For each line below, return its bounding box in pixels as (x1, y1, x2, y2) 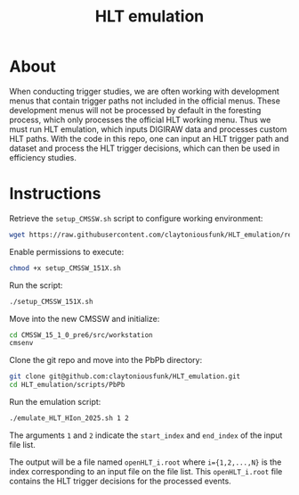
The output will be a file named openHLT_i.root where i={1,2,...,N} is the (9, 457, 282, 467)
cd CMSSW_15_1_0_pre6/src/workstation (9, 330, 153, 340)
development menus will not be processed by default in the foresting (9, 104, 262, 115)
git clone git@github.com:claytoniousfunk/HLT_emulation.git (9, 372, 241, 381)
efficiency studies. (9, 152, 77, 162)
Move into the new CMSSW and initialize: (9, 313, 160, 324)
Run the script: (9, 279, 63, 291)
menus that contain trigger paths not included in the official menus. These (9, 95, 280, 106)
